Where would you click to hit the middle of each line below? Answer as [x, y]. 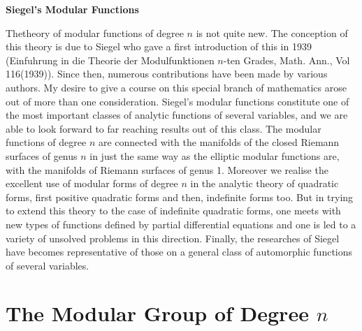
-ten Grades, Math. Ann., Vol [287, 60]
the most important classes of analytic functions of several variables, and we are [177, 115]
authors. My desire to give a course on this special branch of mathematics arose [176, 87]
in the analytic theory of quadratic [265, 183]
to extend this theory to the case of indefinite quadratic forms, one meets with [173, 211]
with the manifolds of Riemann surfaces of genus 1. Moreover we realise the [167, 169]
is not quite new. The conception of [272, 32]
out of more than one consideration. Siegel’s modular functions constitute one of [178, 101]
